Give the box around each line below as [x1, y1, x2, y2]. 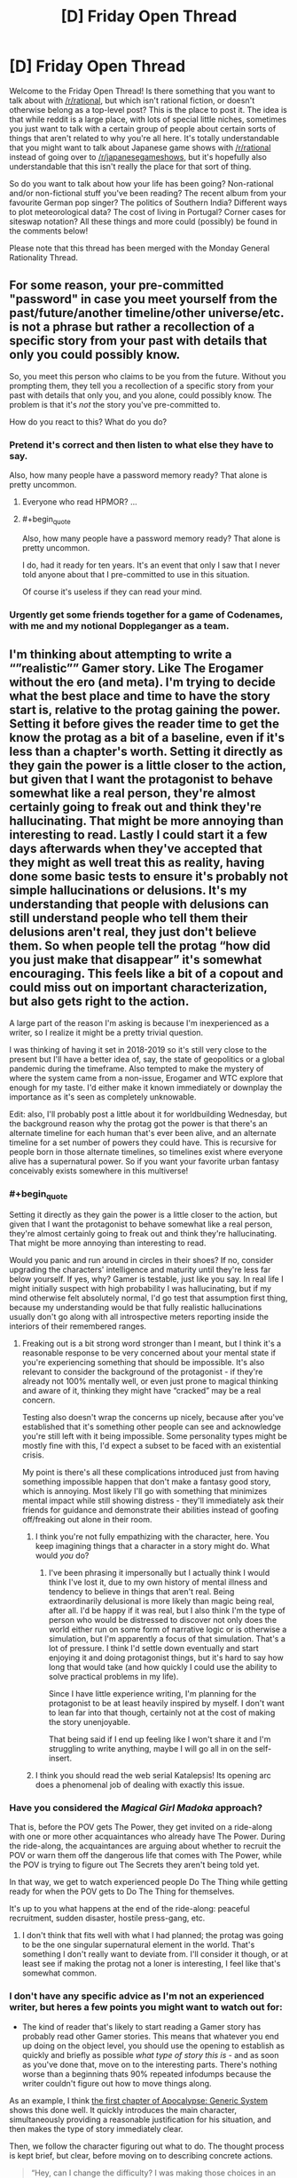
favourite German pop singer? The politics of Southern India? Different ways [9, 197, 288, 208]
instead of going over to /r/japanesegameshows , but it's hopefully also [9, 151, 268, 162]
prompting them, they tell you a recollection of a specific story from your [9, 380, 275, 391]
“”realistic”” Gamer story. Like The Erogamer [9, 661, 264, 676]
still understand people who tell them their [9, 910, 248, 926]
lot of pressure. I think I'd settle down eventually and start [48, 1643, 259, 1654]
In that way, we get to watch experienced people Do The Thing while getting [9, 1877, 288, 1888]
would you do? [35, 1550, 90, 1561]
